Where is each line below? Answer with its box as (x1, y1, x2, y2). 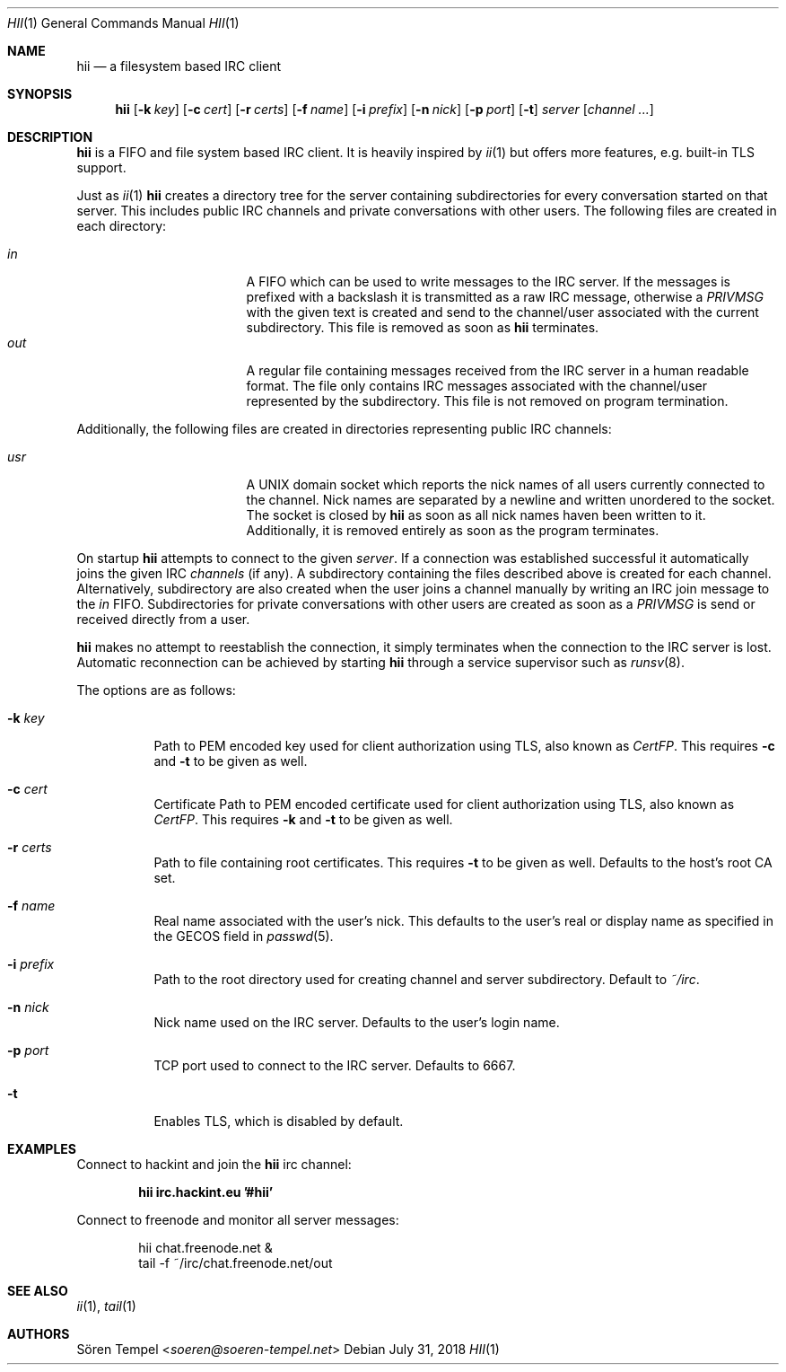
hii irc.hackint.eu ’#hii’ (138, 1184, 274, 1200)
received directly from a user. (76, 611, 250, 627)
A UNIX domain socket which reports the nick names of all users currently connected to (246, 477, 765, 492)
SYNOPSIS (7, 86, 73, 101)
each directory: (76, 218, 167, 233)
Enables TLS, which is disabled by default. (153, 1113, 404, 1129)
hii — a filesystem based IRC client (76, 58, 282, 74)
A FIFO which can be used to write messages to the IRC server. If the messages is (246, 274, 730, 289)
